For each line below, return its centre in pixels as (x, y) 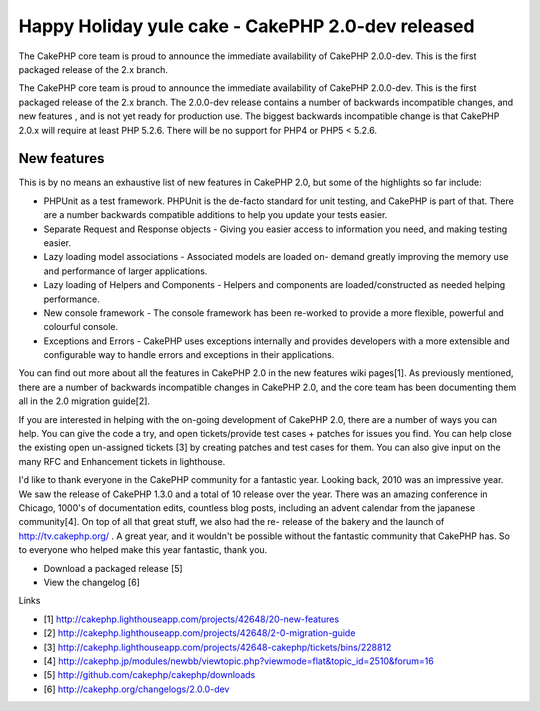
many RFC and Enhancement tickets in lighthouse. (122, 461)
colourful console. (81, 327)
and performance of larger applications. (125, 271)
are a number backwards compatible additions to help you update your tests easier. (215, 215)
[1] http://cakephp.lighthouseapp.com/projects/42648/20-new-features (191, 619)
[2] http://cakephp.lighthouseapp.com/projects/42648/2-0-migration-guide (199, 633)
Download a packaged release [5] (113, 568)
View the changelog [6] (91, 582)
